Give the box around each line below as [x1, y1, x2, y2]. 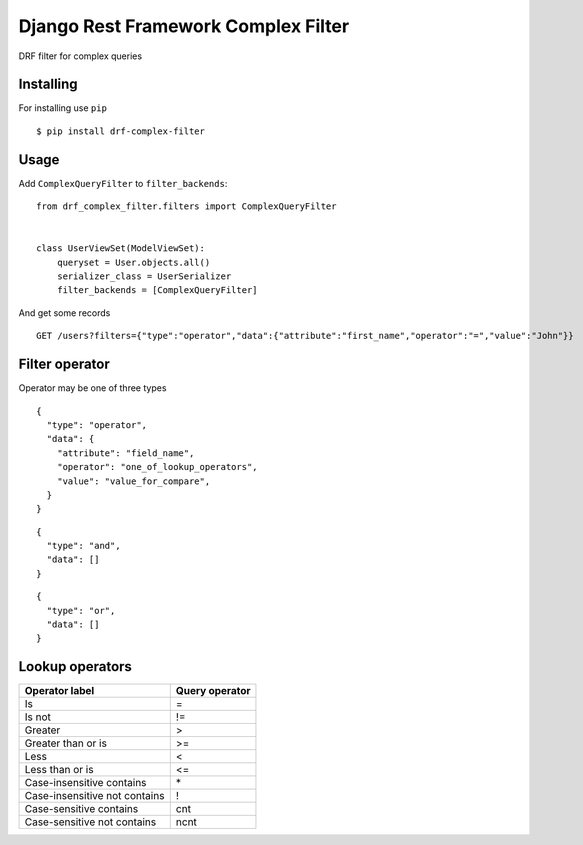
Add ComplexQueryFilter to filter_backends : [18, 177, 228, 189]
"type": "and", [46, 540, 121, 552]
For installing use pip [18, 102, 107, 114]
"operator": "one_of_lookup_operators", [56, 461, 259, 473]
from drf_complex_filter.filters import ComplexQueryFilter [36, 201, 337, 212]
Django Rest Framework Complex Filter [18, 15, 350, 37]
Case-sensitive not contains [24, 815, 157, 829]
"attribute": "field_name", [56, 447, 195, 459]
